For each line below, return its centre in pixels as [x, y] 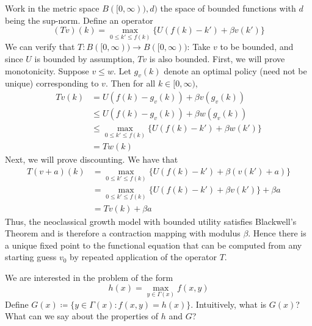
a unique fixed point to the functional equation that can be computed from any [154, 245]
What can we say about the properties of [82, 316]
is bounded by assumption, [85, 59]
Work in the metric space [52, 8]
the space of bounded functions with [228, 8]
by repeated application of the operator [143, 257]
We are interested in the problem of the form [89, 278]
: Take [199, 47]
